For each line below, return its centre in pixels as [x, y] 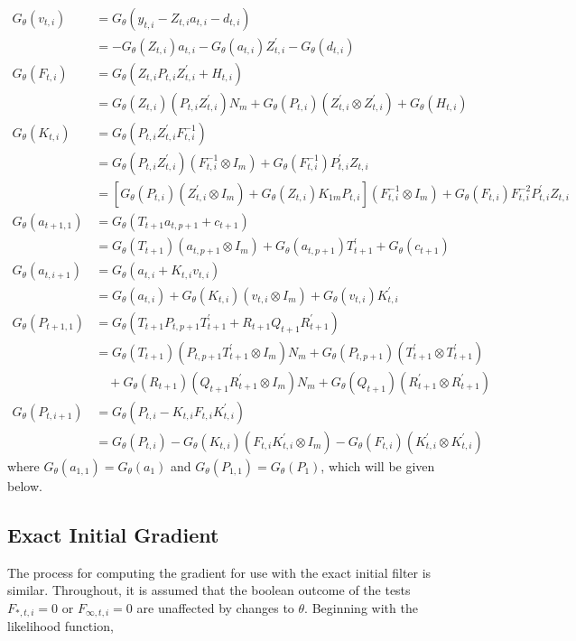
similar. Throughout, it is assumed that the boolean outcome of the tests [209, 590]
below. [25, 486]
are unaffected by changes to [215, 607]
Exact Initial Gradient [113, 534]
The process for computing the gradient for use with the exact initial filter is [219, 572]
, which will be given [378, 466]
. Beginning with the [361, 607]
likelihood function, [60, 626]
